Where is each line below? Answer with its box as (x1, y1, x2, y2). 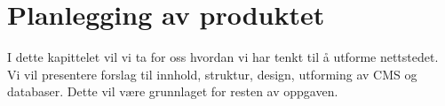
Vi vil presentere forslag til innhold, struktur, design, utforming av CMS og (7, 64, 417, 83)
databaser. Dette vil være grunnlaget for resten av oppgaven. (7, 82, 338, 101)
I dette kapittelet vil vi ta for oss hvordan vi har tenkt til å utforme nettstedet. (7, 48, 439, 66)
